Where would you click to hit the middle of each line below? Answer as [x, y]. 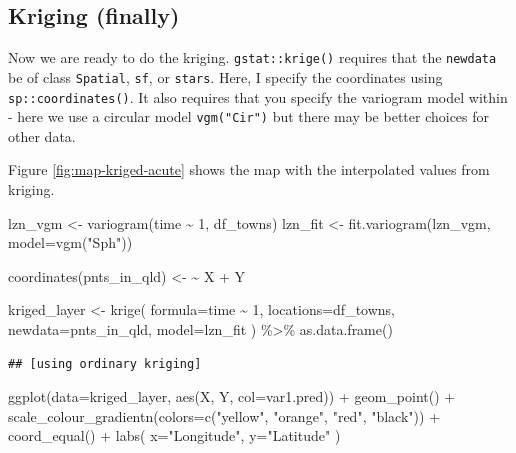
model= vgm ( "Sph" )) [70, 242]
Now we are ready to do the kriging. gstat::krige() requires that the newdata [252, 57]
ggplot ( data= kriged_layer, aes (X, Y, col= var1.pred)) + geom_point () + [232, 396]
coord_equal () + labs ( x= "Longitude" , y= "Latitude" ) [174, 435]
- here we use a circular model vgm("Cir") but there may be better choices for [249, 116]
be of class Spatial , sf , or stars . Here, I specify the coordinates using [225, 76]
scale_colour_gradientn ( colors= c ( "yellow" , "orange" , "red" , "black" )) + [224, 415]
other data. [42, 135]
